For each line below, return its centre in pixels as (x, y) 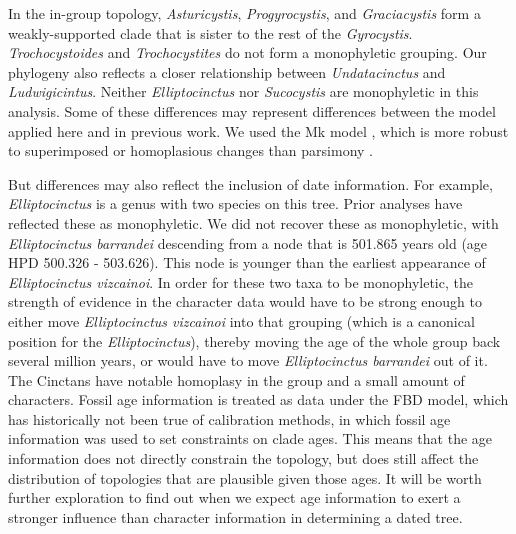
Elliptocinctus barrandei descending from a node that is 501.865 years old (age (248, 242)
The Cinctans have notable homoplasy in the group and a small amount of (236, 379)
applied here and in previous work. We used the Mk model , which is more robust (258, 130)
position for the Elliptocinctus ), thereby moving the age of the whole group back (254, 340)
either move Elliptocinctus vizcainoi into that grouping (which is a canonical (241, 320)
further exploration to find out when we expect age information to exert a (234, 497)
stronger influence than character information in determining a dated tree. (235, 516)
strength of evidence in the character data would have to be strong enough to (245, 301)
